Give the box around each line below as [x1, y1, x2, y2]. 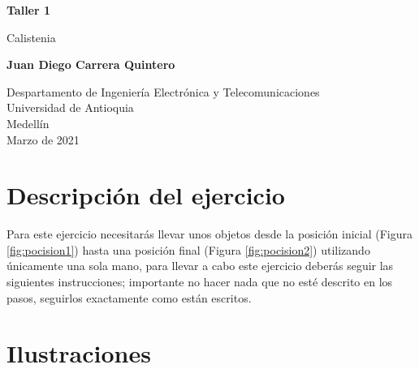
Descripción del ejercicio [6, 178, 285, 212]
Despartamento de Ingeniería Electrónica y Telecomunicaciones [6, 83, 320, 100]
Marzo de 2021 [6, 131, 80, 148]
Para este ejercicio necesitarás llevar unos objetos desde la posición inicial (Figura [6, 225, 413, 242]
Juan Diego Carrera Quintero [6, 56, 175, 73]
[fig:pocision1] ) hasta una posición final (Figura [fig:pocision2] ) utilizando [6, 241, 370, 258]
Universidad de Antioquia [6, 99, 134, 116]
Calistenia [6, 28, 56, 45]
